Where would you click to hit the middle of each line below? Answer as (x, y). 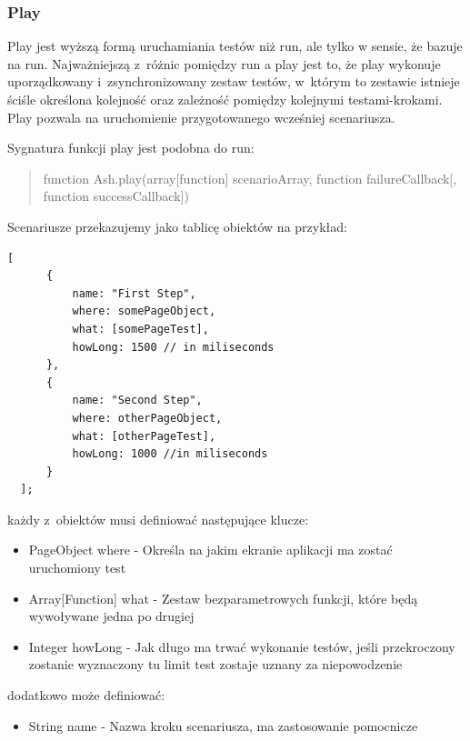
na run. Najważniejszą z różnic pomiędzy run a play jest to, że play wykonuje (224, 63)
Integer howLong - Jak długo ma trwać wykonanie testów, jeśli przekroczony (242, 646)
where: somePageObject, (144, 311)
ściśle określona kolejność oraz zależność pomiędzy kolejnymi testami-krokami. (225, 99)
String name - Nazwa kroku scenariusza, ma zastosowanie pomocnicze (223, 725)
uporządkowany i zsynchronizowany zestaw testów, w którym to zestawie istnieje (234, 81)
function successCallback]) (116, 196)
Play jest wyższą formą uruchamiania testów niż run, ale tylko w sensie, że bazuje (235, 46)
